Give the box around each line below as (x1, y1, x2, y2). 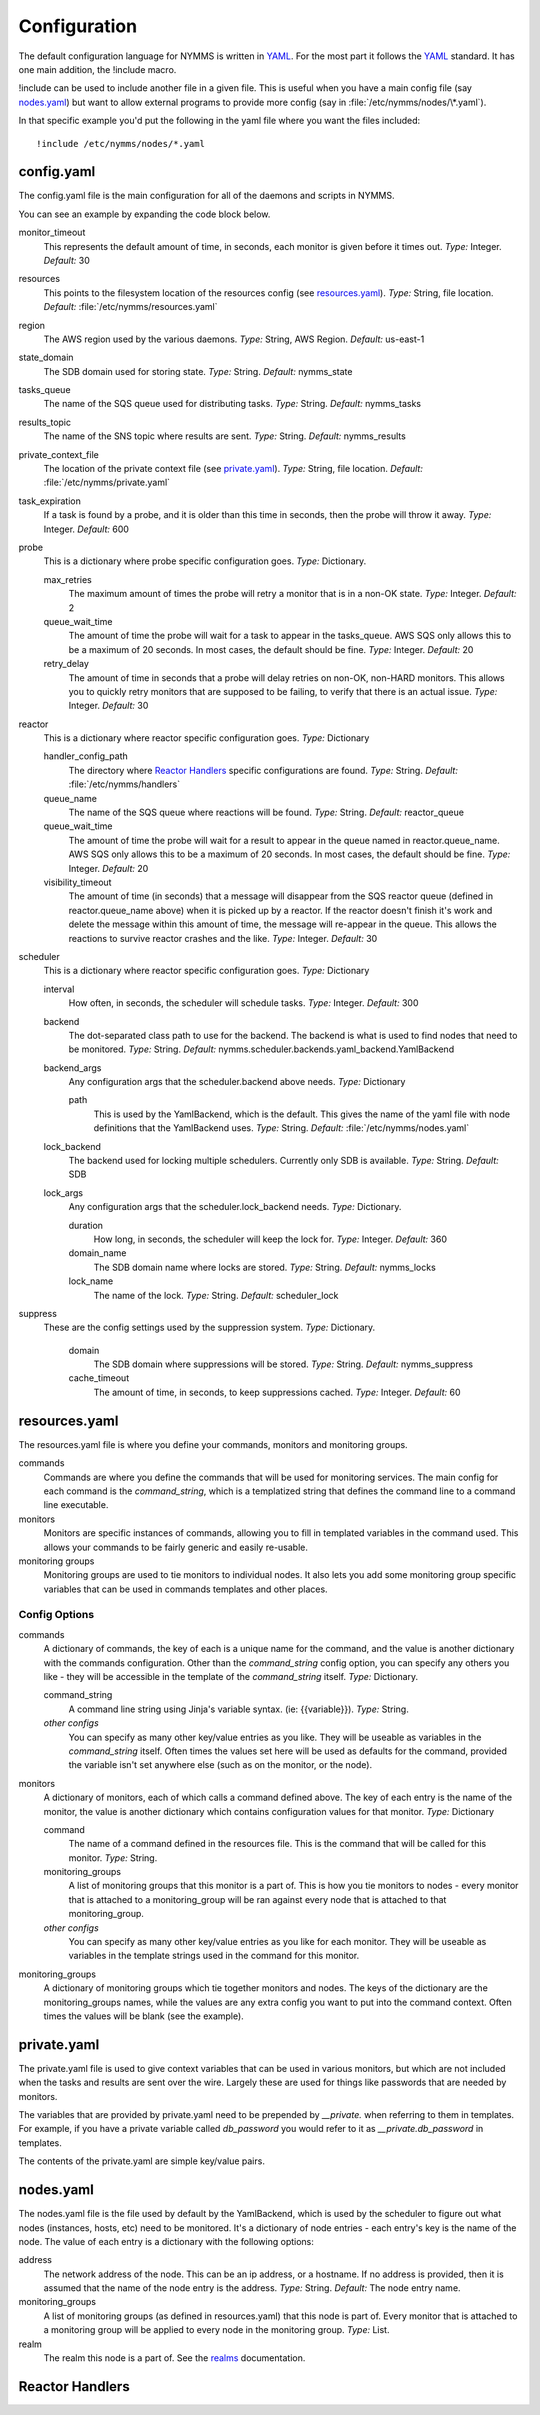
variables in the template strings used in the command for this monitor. (68, 1950, 360, 1962)
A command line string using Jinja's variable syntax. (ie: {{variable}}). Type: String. (68, 1703, 409, 1715)
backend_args (43, 1061, 102, 1074)
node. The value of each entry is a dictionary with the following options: (18, 2235, 315, 2247)
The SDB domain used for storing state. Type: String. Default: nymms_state (43, 365, 353, 377)
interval (43, 983, 75, 995)
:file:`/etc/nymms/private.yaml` (43, 476, 170, 489)
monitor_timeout (18, 226, 86, 239)
